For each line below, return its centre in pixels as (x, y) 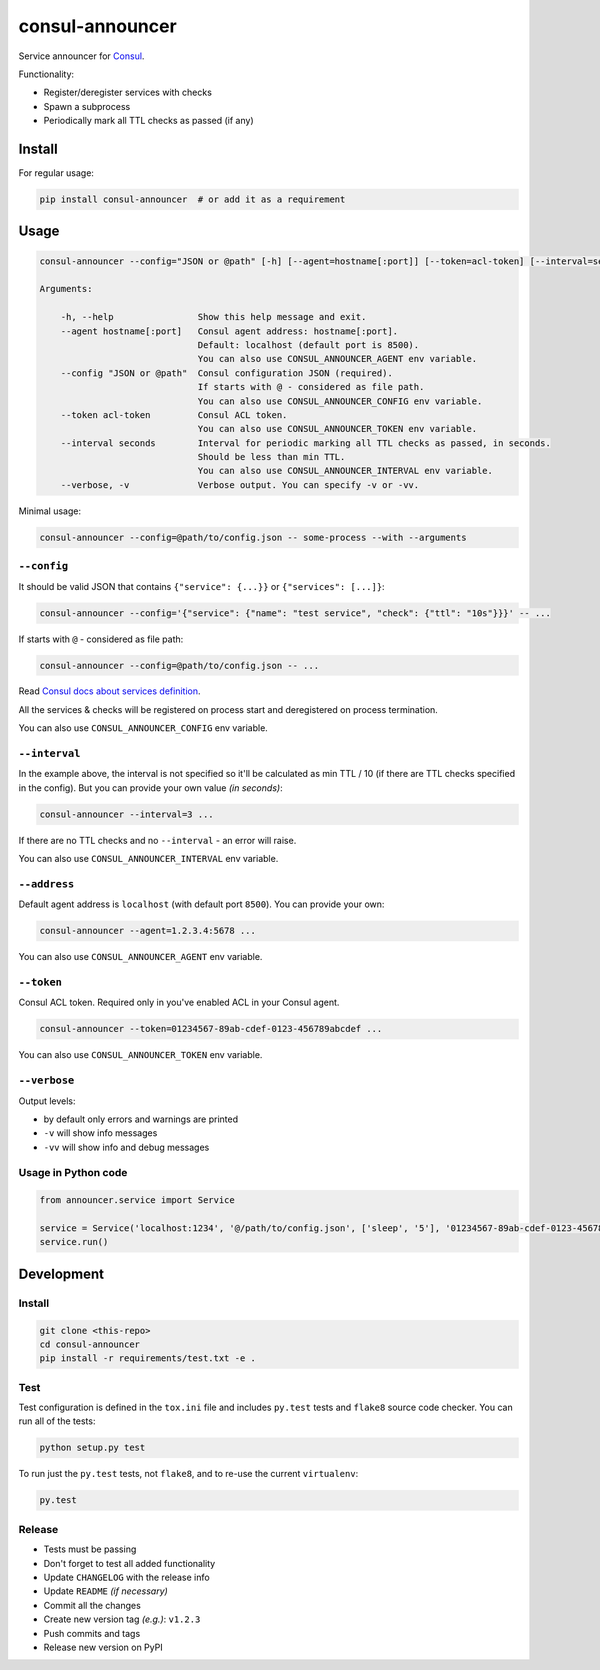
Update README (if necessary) (106, 1591)
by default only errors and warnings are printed (141, 1119)
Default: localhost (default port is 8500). (308, 344)
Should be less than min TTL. (271, 457)
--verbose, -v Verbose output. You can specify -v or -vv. (240, 484)
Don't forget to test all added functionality (129, 1563)
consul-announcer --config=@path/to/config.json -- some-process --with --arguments (253, 537)
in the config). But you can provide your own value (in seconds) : (151, 787)
